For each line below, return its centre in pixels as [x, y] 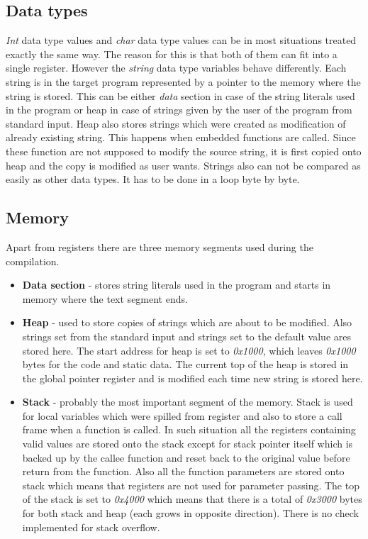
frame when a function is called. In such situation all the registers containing [189, 429]
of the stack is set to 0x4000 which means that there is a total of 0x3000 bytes [192, 499]
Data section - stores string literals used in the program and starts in [177, 285]
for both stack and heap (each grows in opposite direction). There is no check [190, 513]
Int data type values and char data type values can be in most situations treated [181, 40]
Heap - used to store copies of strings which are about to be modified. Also [187, 322]
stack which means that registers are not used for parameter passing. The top [191, 485]
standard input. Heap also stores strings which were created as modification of [176, 123]
